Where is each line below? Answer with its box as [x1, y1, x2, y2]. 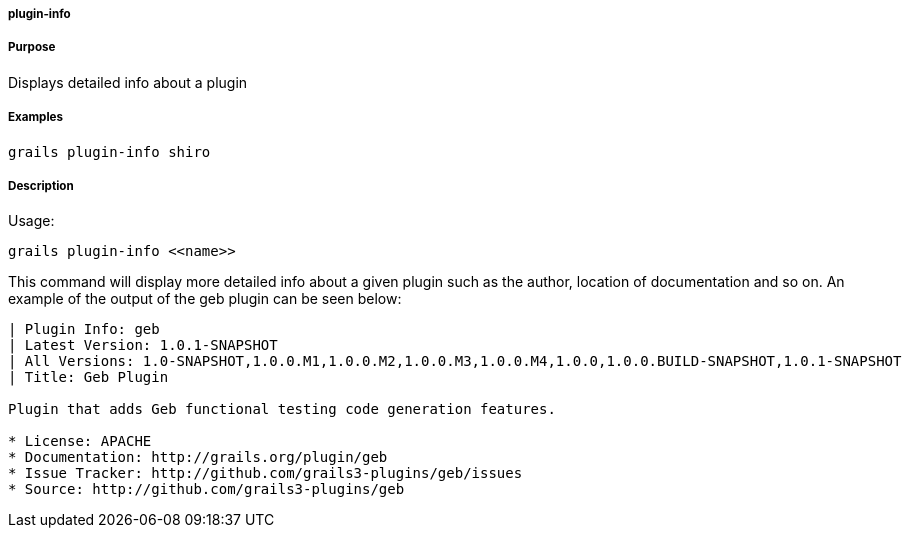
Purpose [8, 40, 56, 55]
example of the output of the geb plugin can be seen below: [8, 290, 402, 308]
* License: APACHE [8, 433, 152, 450]
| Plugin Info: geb [8, 321, 160, 338]
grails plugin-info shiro [8, 143, 211, 160]
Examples [8, 110, 63, 125]
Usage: [8, 212, 55, 230]
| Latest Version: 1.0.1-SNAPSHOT [8, 337, 278, 354]
